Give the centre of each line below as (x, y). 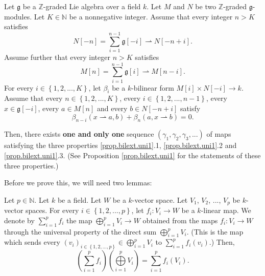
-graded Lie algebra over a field (92, 6)
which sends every (32, 242)
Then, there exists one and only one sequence (79, 134)
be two (206, 6)
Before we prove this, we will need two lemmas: (78, 183)
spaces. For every (52, 210)
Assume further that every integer (57, 57)
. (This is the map (215, 231)
